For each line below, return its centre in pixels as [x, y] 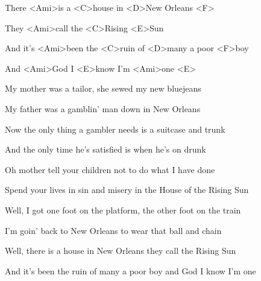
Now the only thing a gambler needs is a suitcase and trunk [115, 129]
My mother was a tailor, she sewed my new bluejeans [103, 88]
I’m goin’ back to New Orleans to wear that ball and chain [113, 230]
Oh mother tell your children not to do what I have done [110, 169]
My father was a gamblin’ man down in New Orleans [103, 108]
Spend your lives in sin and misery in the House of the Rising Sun [127, 190]
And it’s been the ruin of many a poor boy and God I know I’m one [130, 270]
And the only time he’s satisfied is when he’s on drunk [105, 149]
